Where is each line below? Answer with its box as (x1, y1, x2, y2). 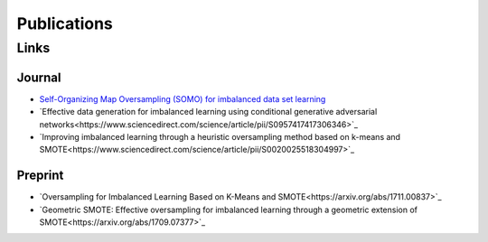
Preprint (16, 168, 64, 183)
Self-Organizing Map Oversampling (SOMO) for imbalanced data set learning (39, 93, 326, 104)
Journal (16, 70, 61, 85)
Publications (16, 14, 113, 33)
